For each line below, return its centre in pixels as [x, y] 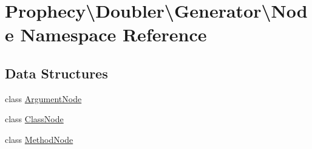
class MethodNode [39, 139]
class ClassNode [34, 119]
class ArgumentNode [43, 98]
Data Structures [56, 73]
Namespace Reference [114, 34]
